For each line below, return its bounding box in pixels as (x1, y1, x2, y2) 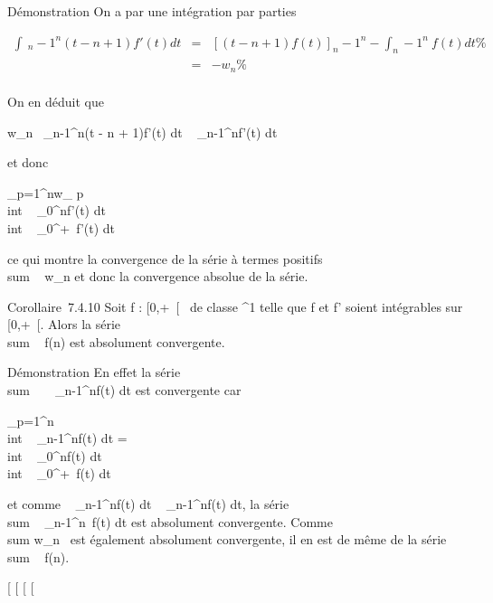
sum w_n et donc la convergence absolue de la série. (7, 267, 308, 286)
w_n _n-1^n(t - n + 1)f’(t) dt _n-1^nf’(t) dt (7, 122, 278, 141)
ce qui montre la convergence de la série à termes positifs (7, 249, 323, 268)
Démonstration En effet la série (7, 363, 181, 382)
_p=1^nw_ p (7, 183, 84, 202)
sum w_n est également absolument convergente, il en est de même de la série (7, 530, 447, 549)
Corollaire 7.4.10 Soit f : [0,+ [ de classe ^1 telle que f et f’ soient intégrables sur (7, 297, 463, 316)
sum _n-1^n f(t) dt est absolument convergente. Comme (7, 512, 333, 531)
